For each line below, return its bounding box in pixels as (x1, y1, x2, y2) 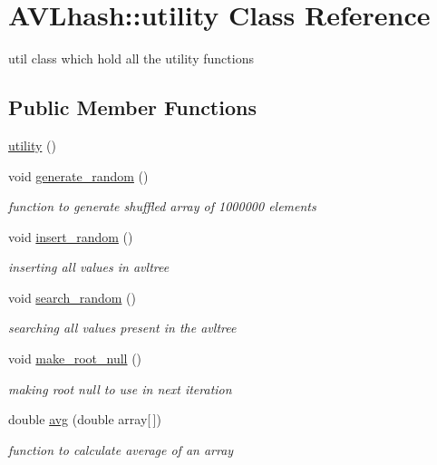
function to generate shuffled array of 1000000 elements (8, 197, 316, 216)
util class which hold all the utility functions (8, 49, 254, 68)
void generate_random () (8, 166, 149, 185)
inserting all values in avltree (8, 257, 170, 276)
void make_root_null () (8, 349, 142, 368)
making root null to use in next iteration (8, 379, 232, 398)
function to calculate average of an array (8, 440, 234, 459)
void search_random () (8, 287, 136, 306)
